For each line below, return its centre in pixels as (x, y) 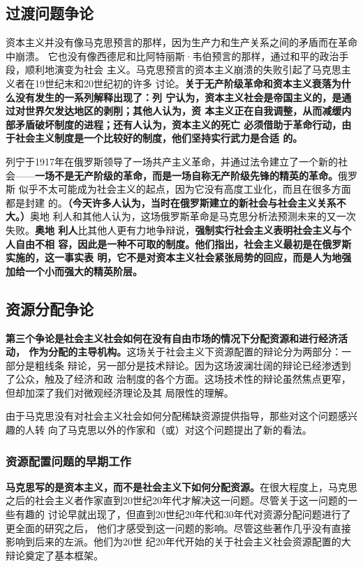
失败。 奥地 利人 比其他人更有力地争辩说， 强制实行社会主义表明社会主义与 (174, 229)
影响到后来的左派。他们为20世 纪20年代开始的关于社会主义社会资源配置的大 (178, 542)
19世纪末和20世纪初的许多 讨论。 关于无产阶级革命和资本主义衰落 (183, 83)
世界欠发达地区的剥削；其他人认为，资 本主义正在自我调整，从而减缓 (183, 111)
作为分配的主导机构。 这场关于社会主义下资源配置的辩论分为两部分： (185, 352)
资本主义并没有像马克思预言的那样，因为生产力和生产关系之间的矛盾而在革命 (181, 42)
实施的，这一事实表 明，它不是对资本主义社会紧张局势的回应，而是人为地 (174, 257)
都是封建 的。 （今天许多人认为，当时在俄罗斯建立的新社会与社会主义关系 (171, 202)
